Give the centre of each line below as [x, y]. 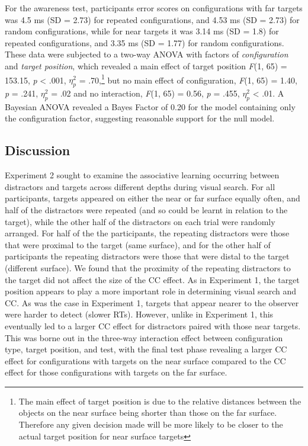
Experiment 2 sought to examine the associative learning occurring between [142, 175]
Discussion [38, 150]
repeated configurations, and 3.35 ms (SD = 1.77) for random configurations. [145, 42]
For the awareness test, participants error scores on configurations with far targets [154, 8]
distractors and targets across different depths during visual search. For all [140, 186]
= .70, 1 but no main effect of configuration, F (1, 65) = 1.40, [188, 79]
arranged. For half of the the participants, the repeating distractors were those [147, 233]
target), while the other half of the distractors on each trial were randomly [140, 221]
